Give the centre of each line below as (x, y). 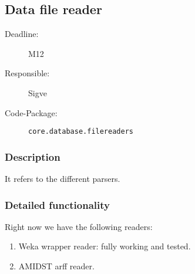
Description (33, 156)
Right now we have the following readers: (79, 226)
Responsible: (27, 73)
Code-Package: (31, 112)
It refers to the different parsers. (63, 179)
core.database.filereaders (81, 132)
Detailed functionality (57, 204)
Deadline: (22, 34)
